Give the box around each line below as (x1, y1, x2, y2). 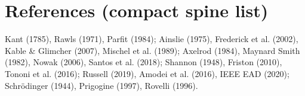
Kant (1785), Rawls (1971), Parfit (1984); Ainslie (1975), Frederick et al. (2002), (5, 33, 298, 45)
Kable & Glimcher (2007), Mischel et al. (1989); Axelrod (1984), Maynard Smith (5, 44, 300, 56)
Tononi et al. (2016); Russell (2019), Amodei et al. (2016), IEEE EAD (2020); (5, 67, 289, 79)
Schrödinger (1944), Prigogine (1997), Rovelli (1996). (5, 79, 198, 91)
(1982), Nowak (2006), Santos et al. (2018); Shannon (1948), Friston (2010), (5, 56, 282, 68)
